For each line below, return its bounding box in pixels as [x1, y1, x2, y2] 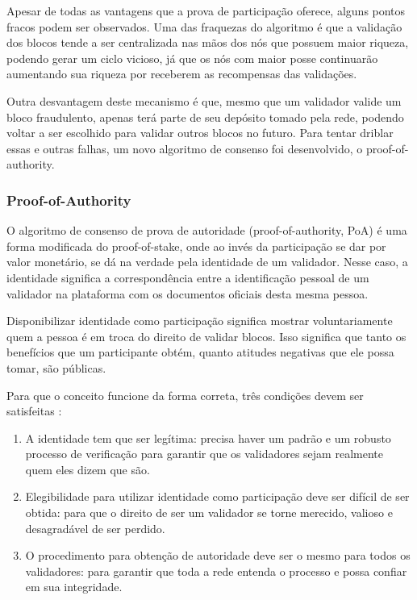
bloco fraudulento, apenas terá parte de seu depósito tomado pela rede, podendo [6, 108, 404, 125]
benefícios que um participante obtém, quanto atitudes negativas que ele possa [6, 344, 394, 360]
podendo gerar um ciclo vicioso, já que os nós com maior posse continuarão [6, 49, 378, 66]
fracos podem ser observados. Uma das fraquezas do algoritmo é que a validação [6, 18, 402, 35]
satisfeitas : [6, 402, 62, 419]
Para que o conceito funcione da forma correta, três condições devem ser [6, 386, 364, 403]
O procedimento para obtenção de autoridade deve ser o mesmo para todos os [25, 547, 411, 564]
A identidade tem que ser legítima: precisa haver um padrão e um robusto [25, 429, 391, 446]
